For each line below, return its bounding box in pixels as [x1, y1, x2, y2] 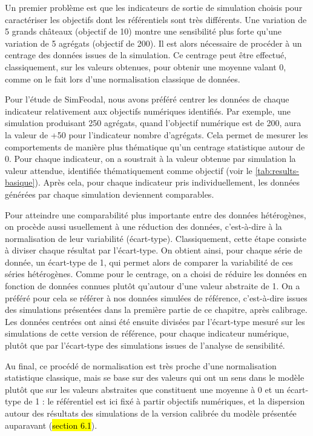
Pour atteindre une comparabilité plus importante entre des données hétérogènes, [5, 208, 306, 221]
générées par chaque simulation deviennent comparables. [5, 187, 214, 200]
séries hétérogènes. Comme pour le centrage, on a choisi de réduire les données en [5, 267, 307, 280]
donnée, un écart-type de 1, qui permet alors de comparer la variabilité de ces [5, 255, 293, 268]
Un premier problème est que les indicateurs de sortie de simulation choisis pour [5, 1, 303, 13]
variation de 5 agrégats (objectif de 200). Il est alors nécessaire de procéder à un [5, 36, 302, 49]
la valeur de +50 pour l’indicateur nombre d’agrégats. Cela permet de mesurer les [5, 128, 308, 141]
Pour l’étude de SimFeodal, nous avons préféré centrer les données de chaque [5, 93, 289, 106]
